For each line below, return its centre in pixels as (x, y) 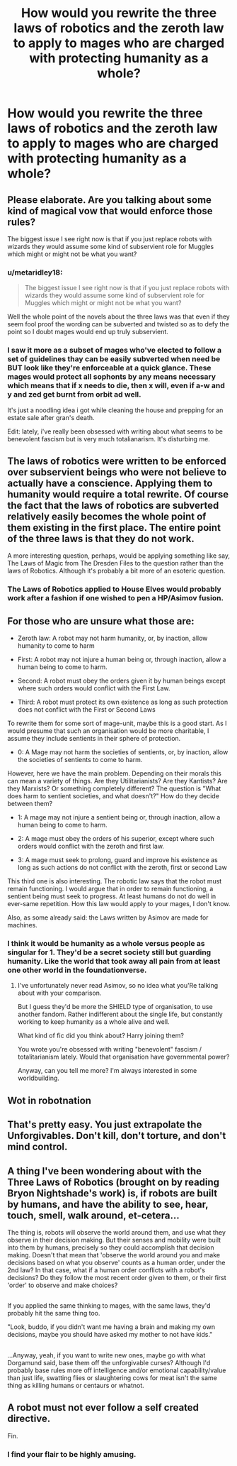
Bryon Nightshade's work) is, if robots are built (112, 1193)
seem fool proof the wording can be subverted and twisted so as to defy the (118, 324)
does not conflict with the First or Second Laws (86, 710)
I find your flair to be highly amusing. (72, 1454)
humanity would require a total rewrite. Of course (118, 494)
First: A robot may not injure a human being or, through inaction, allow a (122, 660)
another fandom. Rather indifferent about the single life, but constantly (120, 1014)
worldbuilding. (39, 1078)
